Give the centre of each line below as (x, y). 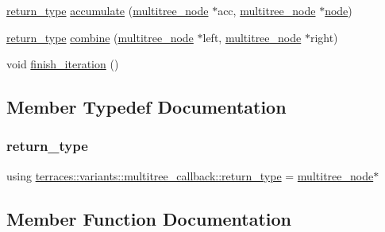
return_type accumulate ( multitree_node (108, 10)
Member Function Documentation (149, 218)
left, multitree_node (252, 37)
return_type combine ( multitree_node (100, 37)
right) (324, 37)
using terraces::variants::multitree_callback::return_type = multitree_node (190, 175)
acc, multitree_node (267, 10)
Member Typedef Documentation (146, 107)
